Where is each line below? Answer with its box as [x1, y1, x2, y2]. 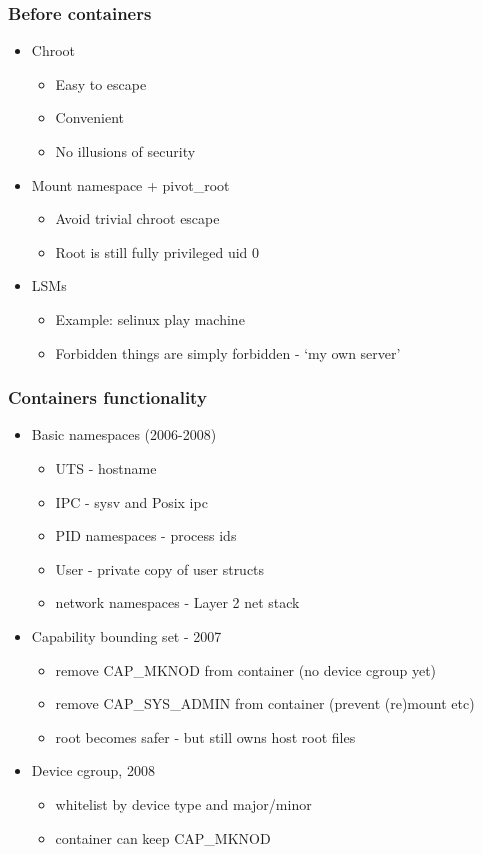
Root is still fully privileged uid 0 [55, 241, 260, 262]
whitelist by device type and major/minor [55, 793, 312, 814]
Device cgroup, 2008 [31, 760, 155, 781]
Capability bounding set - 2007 [31, 625, 222, 646]
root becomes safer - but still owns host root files [55, 726, 356, 747]
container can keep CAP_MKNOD [55, 827, 271, 848]
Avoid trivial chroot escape [55, 208, 220, 229]
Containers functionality [8, 385, 207, 410]
